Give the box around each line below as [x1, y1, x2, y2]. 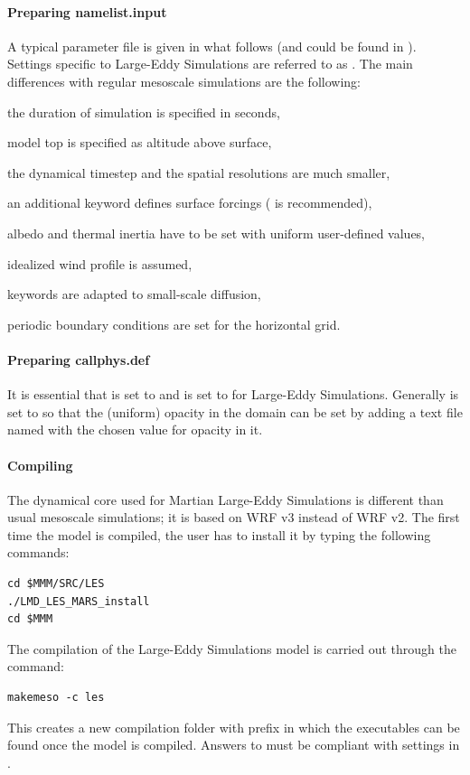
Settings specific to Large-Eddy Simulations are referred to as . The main [7, 54, 413, 73]
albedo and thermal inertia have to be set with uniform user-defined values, [7, 223, 426, 242]
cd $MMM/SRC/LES [7, 577, 105, 591]
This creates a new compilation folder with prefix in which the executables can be [7, 717, 460, 736]
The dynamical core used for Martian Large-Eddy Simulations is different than [7, 490, 444, 509]
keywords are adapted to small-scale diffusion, [7, 285, 261, 303]
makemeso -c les [7, 691, 105, 705]
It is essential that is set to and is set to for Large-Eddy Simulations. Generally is [7, 385, 459, 404]
